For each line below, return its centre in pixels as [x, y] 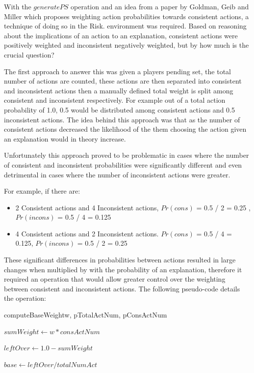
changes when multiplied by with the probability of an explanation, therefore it [123, 269]
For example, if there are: [42, 191]
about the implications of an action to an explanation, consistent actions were [121, 35]
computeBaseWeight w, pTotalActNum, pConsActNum [86, 315]
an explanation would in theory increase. [65, 138]
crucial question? [29, 54]
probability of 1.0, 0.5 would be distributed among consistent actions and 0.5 [119, 109]
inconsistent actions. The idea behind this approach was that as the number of [122, 119]
